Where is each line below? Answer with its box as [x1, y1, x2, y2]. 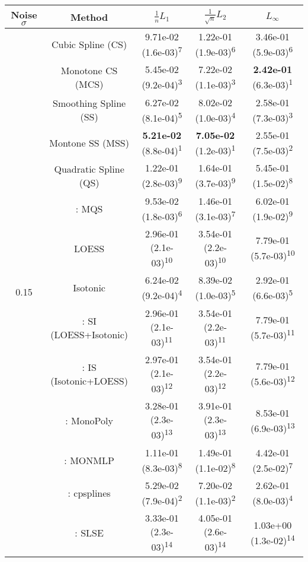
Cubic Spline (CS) [52, 37, 127, 52]
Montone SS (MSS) [49, 136, 129, 150]
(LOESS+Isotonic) [50, 327, 128, 341]
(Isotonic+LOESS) [50, 374, 128, 388]
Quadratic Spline [54, 161, 124, 176]
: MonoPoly [65, 413, 113, 427]
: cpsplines [68, 486, 111, 500]
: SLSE [75, 525, 104, 539]
